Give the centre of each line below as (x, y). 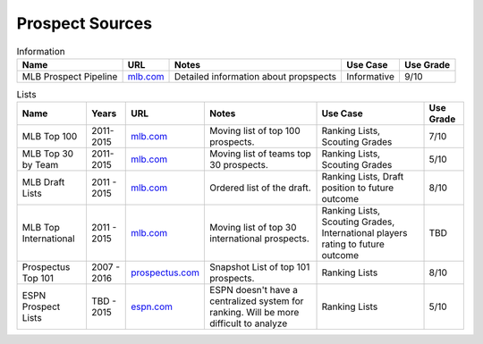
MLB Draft (43, 182)
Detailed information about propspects (255, 76)
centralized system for (257, 301)
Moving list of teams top (261, 154)
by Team (40, 165)
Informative (371, 76)
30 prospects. (239, 165)
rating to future (353, 244)
